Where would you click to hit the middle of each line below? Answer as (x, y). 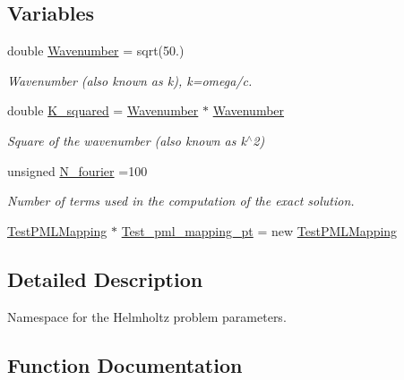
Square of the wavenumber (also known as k (127, 140)
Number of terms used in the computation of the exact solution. (181, 201)
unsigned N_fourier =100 (77, 170)
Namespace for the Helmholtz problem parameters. (147, 316)
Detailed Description (105, 279)
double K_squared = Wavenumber (103, 110)
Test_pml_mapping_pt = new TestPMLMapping (259, 230)
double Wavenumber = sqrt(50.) (96, 51)
